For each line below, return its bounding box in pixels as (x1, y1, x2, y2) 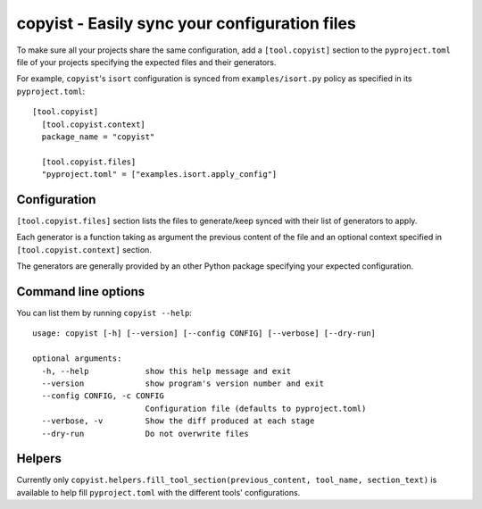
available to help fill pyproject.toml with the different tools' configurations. (16, 487, 301, 497)
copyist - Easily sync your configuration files (16, 13, 356, 33)
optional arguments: (32, 354, 122, 363)
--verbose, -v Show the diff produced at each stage (41, 416, 315, 426)
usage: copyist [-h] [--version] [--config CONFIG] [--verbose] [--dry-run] (32, 329, 377, 338)
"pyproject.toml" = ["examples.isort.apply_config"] (41, 170, 278, 179)
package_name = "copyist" (41, 131, 155, 142)
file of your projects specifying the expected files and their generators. (16, 56, 277, 67)
